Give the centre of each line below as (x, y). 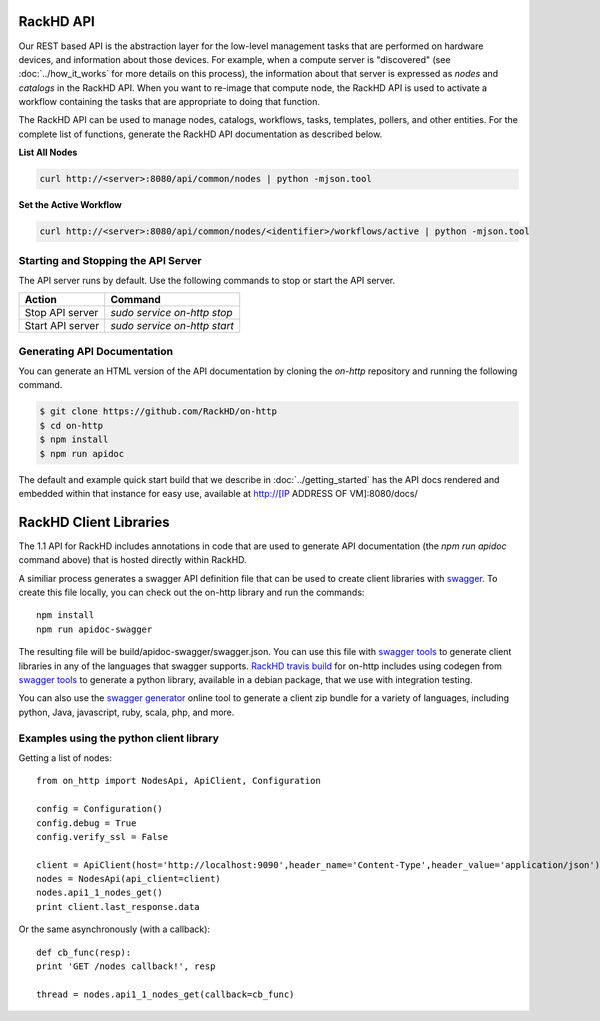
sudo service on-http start (172, 326)
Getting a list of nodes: (65, 757)
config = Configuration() (100, 809)
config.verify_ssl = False (102, 836)
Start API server (62, 326)
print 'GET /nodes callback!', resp (126, 966)
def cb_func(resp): (84, 952)
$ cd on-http (71, 425)
